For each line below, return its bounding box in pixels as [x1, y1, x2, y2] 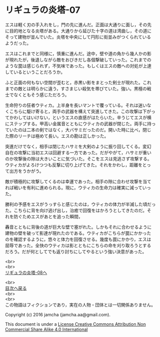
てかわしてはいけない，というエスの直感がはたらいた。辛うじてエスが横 [5, 114, 152, 121]
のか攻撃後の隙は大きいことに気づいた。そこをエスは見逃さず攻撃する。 [5, 155, 152, 161]
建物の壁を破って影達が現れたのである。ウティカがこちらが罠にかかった [5, 230, 152, 236]
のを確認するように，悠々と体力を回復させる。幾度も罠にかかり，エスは [5, 236, 152, 242]
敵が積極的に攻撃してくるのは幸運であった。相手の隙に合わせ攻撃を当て [5, 178, 152, 184]
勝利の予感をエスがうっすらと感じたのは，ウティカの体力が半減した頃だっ [5, 201, 156, 207]
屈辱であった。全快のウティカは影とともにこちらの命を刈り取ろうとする [5, 242, 152, 248]
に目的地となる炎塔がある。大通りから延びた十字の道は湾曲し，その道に [5, 28, 152, 33]
